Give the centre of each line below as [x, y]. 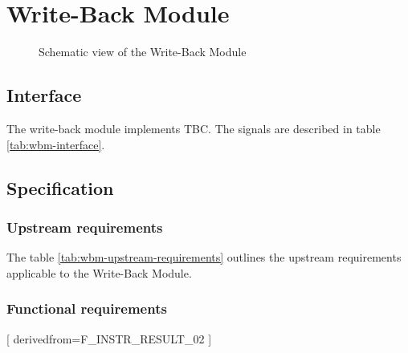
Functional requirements [87, 308]
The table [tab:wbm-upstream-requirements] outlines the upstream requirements [204, 257]
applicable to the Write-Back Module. [99, 272]
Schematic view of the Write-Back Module [143, 52]
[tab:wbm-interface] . [56, 144]
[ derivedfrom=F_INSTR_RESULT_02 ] [109, 338]
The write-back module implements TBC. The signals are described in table [194, 128]
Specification [60, 187]
